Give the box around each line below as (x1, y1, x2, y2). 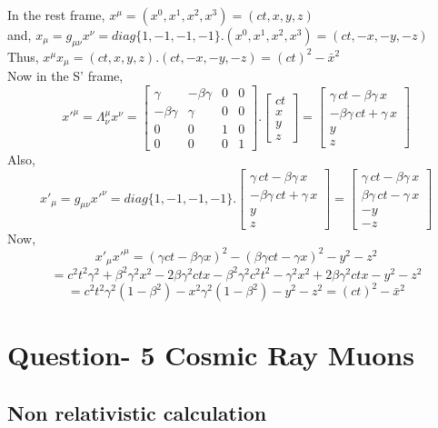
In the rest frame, (7, 5, 105, 24)
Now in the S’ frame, (7, 66, 124, 85)
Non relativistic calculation (7, 399, 267, 426)
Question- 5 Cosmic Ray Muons (7, 336, 414, 373)
